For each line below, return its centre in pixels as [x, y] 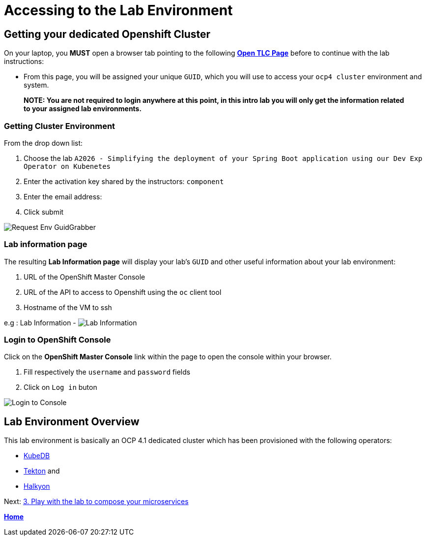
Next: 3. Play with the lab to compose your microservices [96, 502]
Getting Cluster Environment [60, 126]
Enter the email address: [63, 196]
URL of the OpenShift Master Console [85, 277]
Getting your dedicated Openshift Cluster [107, 34]
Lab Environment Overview [72, 421]
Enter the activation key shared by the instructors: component [124, 181]
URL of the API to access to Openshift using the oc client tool [123, 292]
